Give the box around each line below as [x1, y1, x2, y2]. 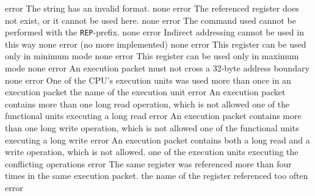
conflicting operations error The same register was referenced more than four [5, 157, 292, 170]
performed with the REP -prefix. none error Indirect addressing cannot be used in [5, 26, 304, 38]
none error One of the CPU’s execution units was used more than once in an [5, 73, 291, 86]
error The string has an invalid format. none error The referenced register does [5, 2, 299, 14]
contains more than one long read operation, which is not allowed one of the [5, 97, 290, 110]
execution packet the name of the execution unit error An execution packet [5, 85, 286, 98]
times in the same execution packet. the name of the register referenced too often [5, 169, 308, 182]
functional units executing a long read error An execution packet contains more [5, 109, 302, 122]
